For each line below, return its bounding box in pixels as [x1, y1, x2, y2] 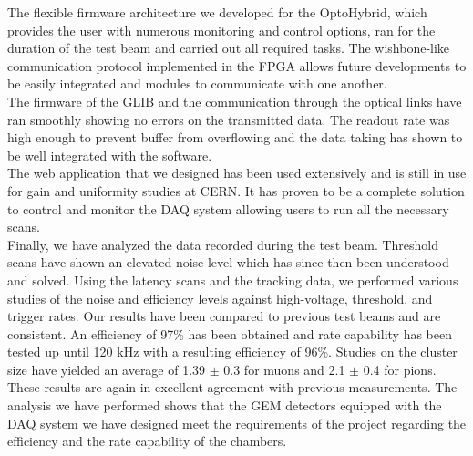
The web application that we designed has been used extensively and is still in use [7, 163, 467, 182]
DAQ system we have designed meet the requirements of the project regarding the [7, 413, 467, 432]
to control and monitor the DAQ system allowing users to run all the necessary [7, 199, 449, 218]
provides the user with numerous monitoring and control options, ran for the [7, 20, 436, 39]
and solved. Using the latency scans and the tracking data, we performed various [7, 270, 458, 289]
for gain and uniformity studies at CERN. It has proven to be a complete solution [7, 181, 465, 200]
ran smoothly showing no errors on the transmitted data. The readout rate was [7, 109, 450, 129]
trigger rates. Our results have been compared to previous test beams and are [7, 306, 441, 326]
